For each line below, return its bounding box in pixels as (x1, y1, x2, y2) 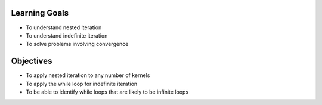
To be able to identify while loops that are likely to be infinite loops (26, 88, 189, 95)
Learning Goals (11, 8, 69, 18)
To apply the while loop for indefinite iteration (26, 80, 138, 87)
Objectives (11, 56, 52, 66)
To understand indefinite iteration (26, 32, 108, 39)
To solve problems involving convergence (26, 41, 129, 48)
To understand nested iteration (26, 24, 102, 31)
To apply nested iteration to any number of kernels (26, 72, 150, 79)
